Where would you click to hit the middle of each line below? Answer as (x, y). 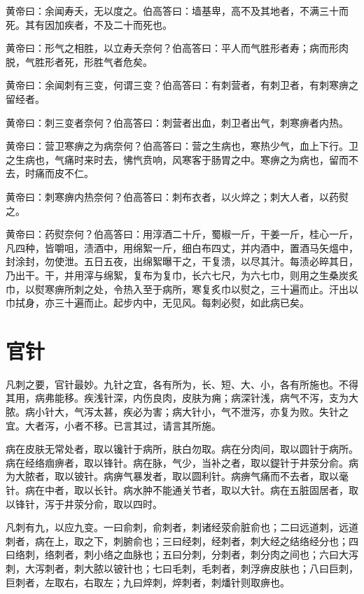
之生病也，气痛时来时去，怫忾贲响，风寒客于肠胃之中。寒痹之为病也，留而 (177, 159)
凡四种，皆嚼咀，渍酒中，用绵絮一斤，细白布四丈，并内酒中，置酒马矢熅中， (182, 247)
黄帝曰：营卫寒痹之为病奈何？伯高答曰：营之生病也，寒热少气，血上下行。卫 (182, 146)
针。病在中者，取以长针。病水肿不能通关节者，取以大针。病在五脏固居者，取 (182, 489)
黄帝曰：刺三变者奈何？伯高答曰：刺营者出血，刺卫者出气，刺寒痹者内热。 (177, 122)
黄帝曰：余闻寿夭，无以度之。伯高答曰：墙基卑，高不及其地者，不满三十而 (177, 10)
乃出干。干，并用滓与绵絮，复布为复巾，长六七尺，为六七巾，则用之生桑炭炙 (182, 275)
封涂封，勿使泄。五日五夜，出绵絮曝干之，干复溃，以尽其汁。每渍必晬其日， (182, 261)
